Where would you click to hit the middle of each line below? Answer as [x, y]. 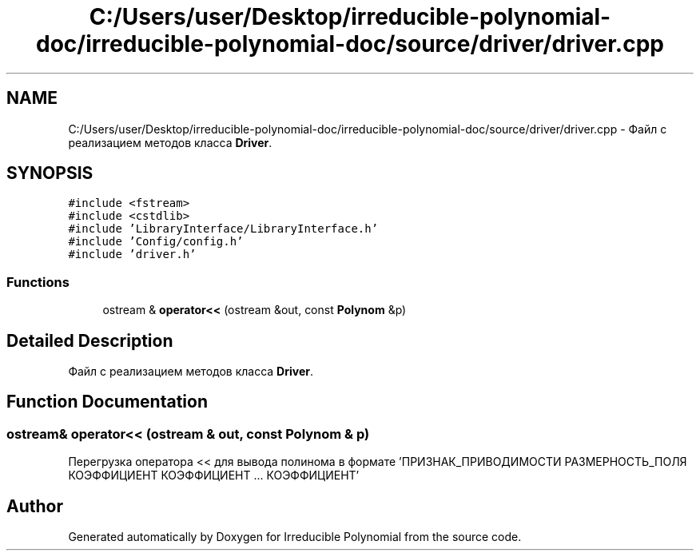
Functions [38, 282]
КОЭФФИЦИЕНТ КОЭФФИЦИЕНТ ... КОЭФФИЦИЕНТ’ [214, 475]
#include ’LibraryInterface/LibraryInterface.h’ [223, 229]
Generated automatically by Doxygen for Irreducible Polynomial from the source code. [295, 537]
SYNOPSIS [50, 173]
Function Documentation [107, 402]
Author [35, 506]
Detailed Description [90, 340]
